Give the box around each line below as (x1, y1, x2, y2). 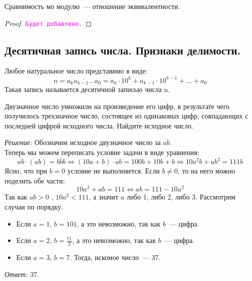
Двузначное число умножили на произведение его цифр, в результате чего (4, 100, 230, 111)
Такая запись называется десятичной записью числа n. (4, 84, 170, 94)
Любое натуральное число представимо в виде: (4, 65, 148, 76)
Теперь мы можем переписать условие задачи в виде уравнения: (4, 146, 200, 157)
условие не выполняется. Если (67, 165, 160, 176)
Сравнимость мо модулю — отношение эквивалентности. (4, 1, 180, 11)
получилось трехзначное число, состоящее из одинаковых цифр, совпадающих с (4, 110, 249, 121)
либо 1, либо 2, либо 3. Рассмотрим (126, 191, 236, 202)
